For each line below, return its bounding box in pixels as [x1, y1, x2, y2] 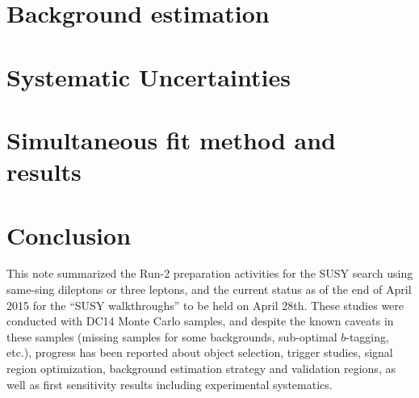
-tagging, [346, 328, 389, 345]
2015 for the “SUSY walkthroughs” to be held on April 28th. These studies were [6, 296, 404, 313]
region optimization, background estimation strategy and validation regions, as [6, 360, 396, 376]
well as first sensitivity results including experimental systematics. [6, 375, 333, 392]
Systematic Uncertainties [6, 60, 291, 93]
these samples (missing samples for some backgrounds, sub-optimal [6, 328, 337, 345]
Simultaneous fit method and [6, 123, 336, 156]
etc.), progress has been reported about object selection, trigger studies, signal [6, 344, 393, 361]
